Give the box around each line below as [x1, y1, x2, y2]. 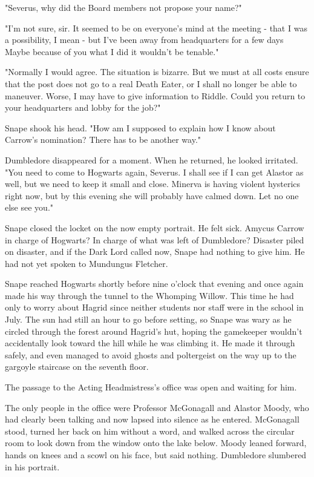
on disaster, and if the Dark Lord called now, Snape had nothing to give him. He [5, 245, 305, 258]
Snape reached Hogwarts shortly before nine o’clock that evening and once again [5, 277, 304, 290]
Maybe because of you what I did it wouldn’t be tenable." [5, 45, 219, 58]
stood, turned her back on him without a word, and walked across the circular [5, 424, 295, 437]
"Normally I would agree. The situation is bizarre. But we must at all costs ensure [5, 65, 309, 78]
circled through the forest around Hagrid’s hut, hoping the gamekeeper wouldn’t [5, 324, 303, 337]
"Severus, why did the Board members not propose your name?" [5, 1, 242, 13]
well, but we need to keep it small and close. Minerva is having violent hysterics [5, 177, 301, 190]
